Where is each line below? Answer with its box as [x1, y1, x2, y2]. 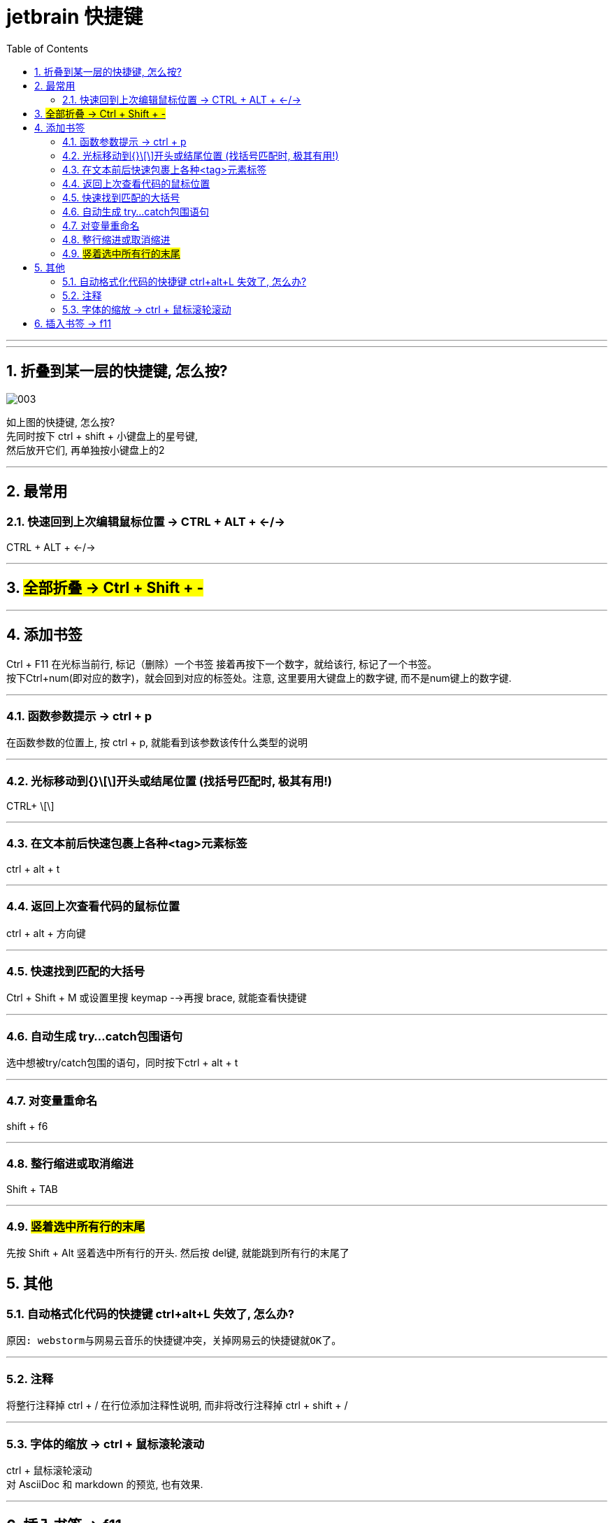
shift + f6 [6, 1120, 48, 1132]
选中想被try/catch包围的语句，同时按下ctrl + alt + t [6, 1057, 238, 1068]
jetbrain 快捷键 [6, 5, 143, 29]
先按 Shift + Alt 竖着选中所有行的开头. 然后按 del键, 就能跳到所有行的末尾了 [6, 1247, 349, 1259]
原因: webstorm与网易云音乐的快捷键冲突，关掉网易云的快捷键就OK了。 [6, 1335, 342, 1347]
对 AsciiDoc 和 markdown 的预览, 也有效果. [6, 1478, 203, 1490]
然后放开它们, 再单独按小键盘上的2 [6, 443, 165, 456]
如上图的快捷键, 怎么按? [6, 415, 115, 428]
